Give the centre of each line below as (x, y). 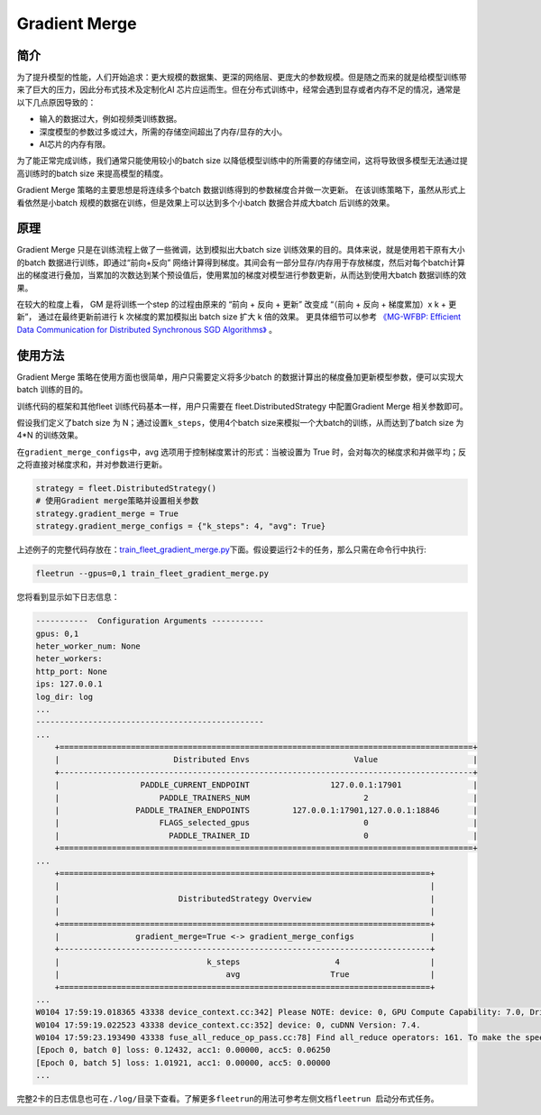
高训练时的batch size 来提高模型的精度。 (92, 173)
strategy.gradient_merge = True (107, 513)
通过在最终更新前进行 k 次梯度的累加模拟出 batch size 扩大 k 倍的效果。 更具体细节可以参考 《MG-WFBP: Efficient (250, 317)
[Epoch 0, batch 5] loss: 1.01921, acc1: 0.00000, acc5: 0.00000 (183, 1063)
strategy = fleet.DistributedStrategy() (126, 488)
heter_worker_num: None (88, 646)
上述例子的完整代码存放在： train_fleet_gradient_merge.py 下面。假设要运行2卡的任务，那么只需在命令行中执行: (222, 549)
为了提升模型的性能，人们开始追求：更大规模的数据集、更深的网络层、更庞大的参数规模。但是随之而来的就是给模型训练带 (242, 78)
